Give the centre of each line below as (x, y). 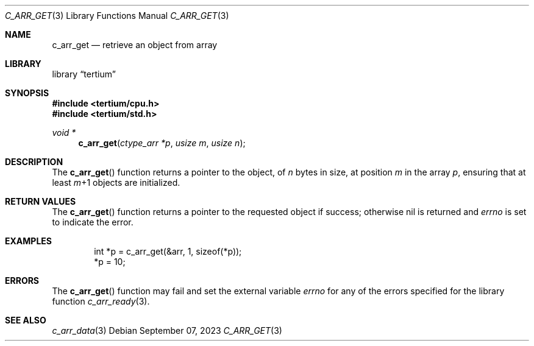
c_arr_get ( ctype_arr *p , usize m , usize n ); (162, 143)
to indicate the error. (93, 222)
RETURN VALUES (41, 201)
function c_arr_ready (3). (101, 301)
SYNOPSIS (27, 93)
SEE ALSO (26, 320)
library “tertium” (84, 74)
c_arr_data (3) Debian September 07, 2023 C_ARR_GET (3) (167, 330)
